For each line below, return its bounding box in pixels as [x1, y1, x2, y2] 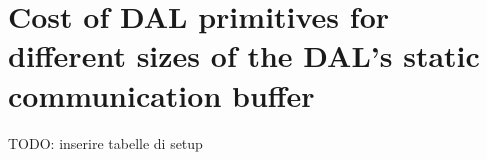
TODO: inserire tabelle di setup [8, 132, 203, 153]
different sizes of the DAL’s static [8, 35, 480, 76]
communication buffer [8, 74, 315, 115]
